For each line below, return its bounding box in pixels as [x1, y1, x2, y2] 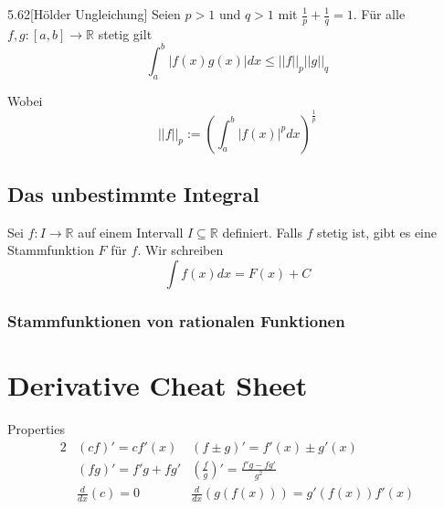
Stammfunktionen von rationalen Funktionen [7, 309, 345, 332]
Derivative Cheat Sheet [7, 366, 308, 404]
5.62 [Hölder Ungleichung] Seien [7, 5, 181, 23]
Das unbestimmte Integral [7, 180, 259, 208]
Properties [7, 419, 65, 439]
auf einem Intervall [78, 222, 184, 241]
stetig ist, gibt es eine [317, 222, 437, 241]
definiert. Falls [222, 222, 302, 241]
